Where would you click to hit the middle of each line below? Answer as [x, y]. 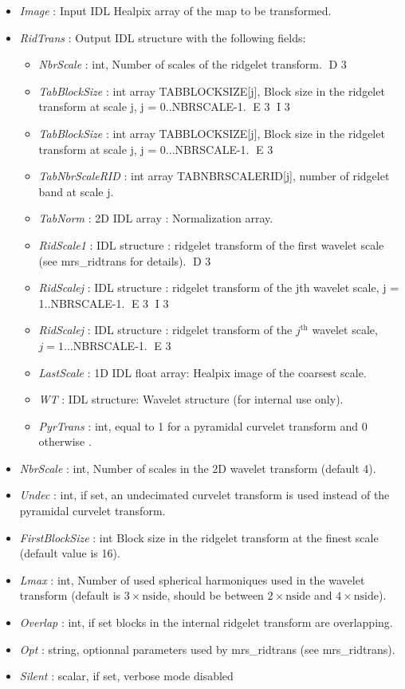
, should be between [215, 595]
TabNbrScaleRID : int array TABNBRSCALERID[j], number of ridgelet [214, 176]
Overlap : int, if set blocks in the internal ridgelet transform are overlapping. [206, 622]
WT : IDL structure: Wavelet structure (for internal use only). [191, 399]
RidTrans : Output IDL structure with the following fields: [163, 37]
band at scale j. [76, 191]
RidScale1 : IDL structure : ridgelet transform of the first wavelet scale [211, 244]
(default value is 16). [70, 553]
